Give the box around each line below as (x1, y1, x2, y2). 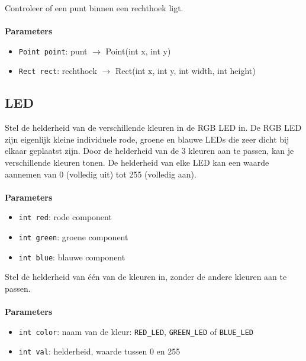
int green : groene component (18, 231, 128, 243)
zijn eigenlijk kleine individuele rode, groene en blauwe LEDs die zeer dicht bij (5, 133, 289, 145)
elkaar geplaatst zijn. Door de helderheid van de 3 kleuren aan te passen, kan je (5, 144, 294, 157)
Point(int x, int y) (105, 44, 171, 57)
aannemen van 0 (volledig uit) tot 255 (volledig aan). (5, 167, 197, 180)
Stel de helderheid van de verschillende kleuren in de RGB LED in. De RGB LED (5, 121, 302, 134)
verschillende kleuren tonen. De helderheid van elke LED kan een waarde (5, 156, 269, 169)
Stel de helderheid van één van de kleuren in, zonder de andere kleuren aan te (5, 270, 287, 283)
